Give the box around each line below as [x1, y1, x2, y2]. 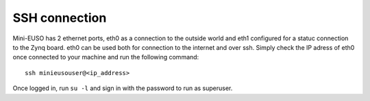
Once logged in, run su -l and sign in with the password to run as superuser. [12, 84, 233, 92]
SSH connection [12, 10, 107, 25]
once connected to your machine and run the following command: [12, 53, 199, 61]
